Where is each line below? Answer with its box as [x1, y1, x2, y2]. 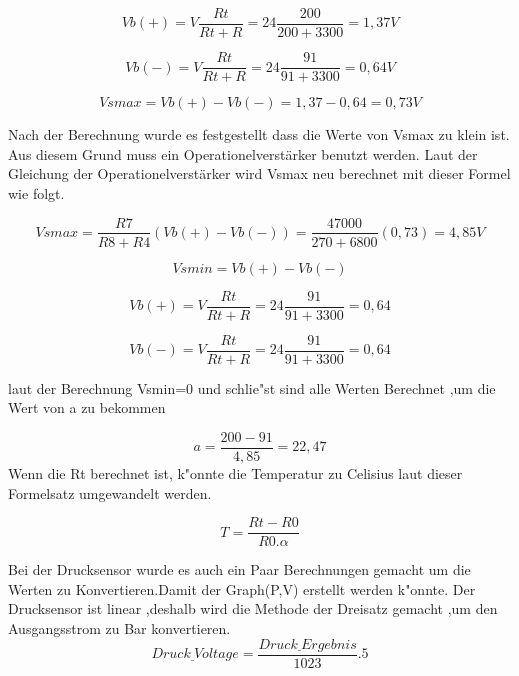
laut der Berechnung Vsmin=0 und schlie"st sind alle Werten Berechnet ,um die [8, 377, 496, 398]
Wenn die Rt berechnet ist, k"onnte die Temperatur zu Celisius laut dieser [8, 462, 463, 483]
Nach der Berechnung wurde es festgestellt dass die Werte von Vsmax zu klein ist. [8, 124, 510, 145]
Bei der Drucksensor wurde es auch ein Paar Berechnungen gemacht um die [8, 559, 471, 580]
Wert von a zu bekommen [8, 397, 166, 418]
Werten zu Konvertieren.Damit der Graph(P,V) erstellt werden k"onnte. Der [8, 578, 476, 599]
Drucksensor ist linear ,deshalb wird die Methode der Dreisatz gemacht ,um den [8, 598, 498, 619]
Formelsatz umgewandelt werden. [8, 482, 212, 503]
